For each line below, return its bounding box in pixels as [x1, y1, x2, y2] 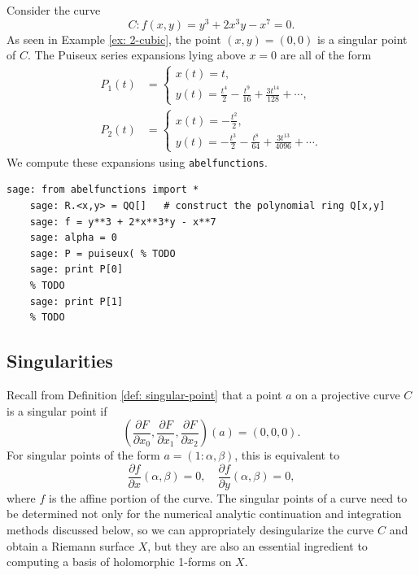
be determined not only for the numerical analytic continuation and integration [7, 505, 402, 522]
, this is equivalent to [234, 446, 340, 464]
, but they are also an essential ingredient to [147, 537, 368, 554]
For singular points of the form [7, 446, 160, 464]
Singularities [7, 348, 113, 373]
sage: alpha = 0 [29, 232, 118, 244]
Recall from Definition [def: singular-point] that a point [7, 386, 282, 403]
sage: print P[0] [29, 264, 124, 276]
